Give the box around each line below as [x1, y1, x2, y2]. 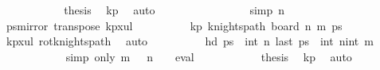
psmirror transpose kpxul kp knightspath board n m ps [6, 17, 343, 33]
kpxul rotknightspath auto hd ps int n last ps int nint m [6, 33, 374, 49]
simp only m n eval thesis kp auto [65, 48, 352, 64]
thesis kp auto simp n [64, 2, 285, 17]
